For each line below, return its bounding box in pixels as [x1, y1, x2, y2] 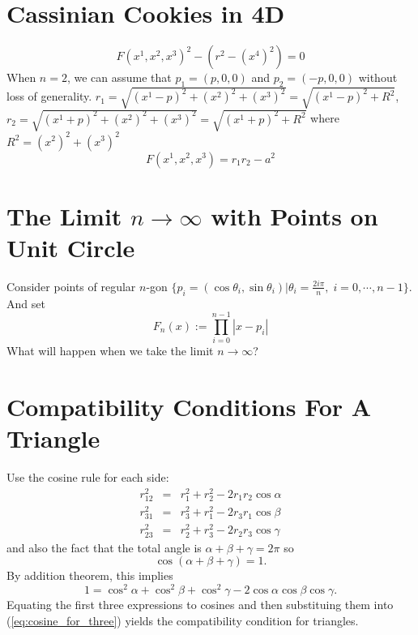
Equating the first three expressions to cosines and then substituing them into [6, 595, 394, 612]
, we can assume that [66, 69, 172, 86]
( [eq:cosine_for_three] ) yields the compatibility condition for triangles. [6, 611, 359, 629]
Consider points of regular [6, 277, 136, 294]
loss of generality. [6, 88, 92, 105]
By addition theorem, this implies [6, 567, 173, 584]
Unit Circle [6, 230, 135, 264]
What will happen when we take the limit [6, 342, 214, 359]
